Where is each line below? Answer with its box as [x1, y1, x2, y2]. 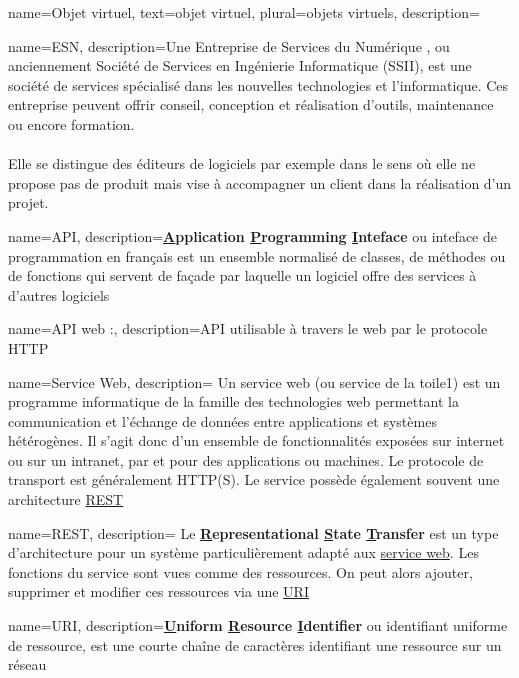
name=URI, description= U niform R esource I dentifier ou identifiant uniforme [8, 615, 508, 636]
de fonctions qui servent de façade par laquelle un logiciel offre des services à [8, 265, 477, 286]
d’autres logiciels [8, 284, 110, 305]
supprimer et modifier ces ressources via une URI [8, 581, 309, 602]
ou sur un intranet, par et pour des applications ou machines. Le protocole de [8, 449, 484, 470]
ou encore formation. [8, 113, 135, 134]
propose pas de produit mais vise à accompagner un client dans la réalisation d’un [8, 172, 512, 193]
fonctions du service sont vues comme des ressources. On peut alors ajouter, [8, 561, 473, 582]
